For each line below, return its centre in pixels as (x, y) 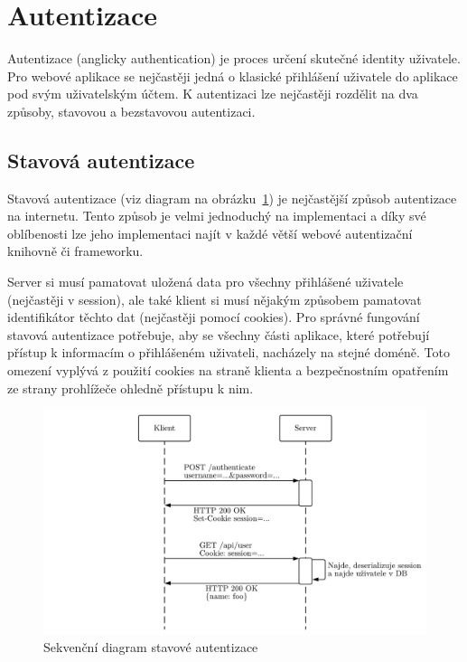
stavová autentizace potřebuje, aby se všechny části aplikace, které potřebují (219, 334)
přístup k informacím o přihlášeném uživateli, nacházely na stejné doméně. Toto (229, 352)
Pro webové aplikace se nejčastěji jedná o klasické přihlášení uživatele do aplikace (233, 76)
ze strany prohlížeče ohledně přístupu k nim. (131, 388)
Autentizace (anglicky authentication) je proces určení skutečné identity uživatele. (234, 58)
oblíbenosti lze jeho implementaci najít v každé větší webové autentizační (210, 233)
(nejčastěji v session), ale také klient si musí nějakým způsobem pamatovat (215, 299)
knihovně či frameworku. (75, 251)
